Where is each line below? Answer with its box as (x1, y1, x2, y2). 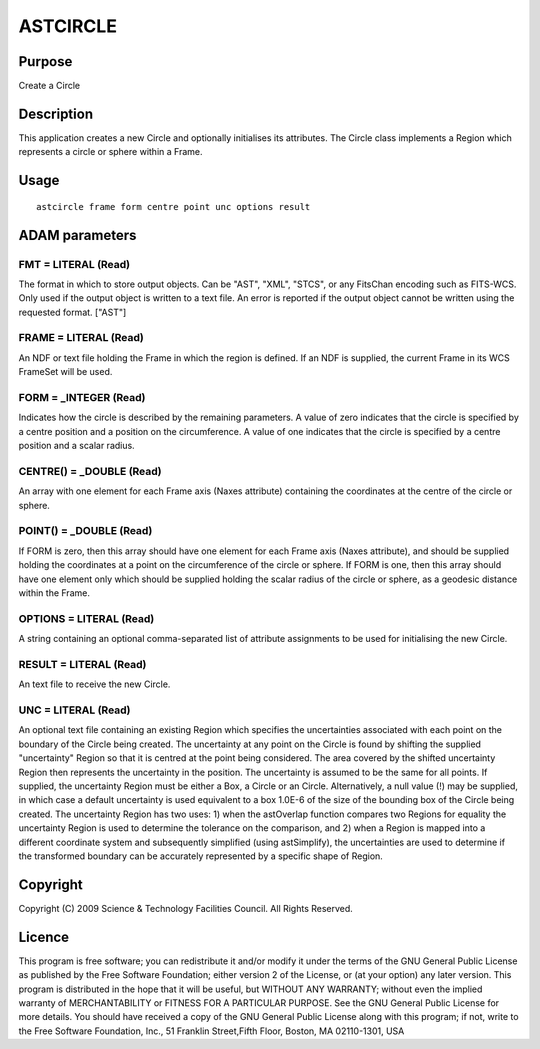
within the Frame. (18, 587, 90, 599)
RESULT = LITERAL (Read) (18, 657, 147, 671)
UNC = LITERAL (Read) (18, 703, 131, 717)
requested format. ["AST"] (18, 306, 127, 318)
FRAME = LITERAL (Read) (18, 331, 144, 345)
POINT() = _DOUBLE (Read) (18, 524, 153, 538)
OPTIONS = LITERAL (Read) (18, 611, 155, 625)
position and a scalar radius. (18, 440, 135, 452)
